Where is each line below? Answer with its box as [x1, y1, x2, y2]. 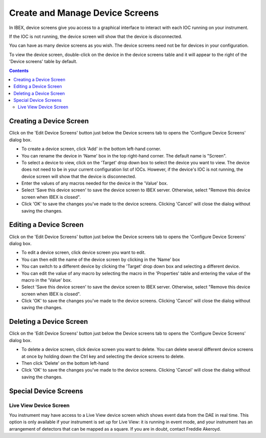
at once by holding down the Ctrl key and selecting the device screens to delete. [21, 353, 185, 359]
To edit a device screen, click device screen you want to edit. [21, 250, 146, 255]
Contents [9, 67, 29, 73]
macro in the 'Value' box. [21, 277, 72, 283]
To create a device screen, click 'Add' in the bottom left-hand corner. [21, 146, 161, 152]
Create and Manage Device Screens [9, 7, 159, 18]
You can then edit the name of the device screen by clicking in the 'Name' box [21, 256, 180, 262]
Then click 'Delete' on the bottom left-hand [21, 360, 109, 366]
